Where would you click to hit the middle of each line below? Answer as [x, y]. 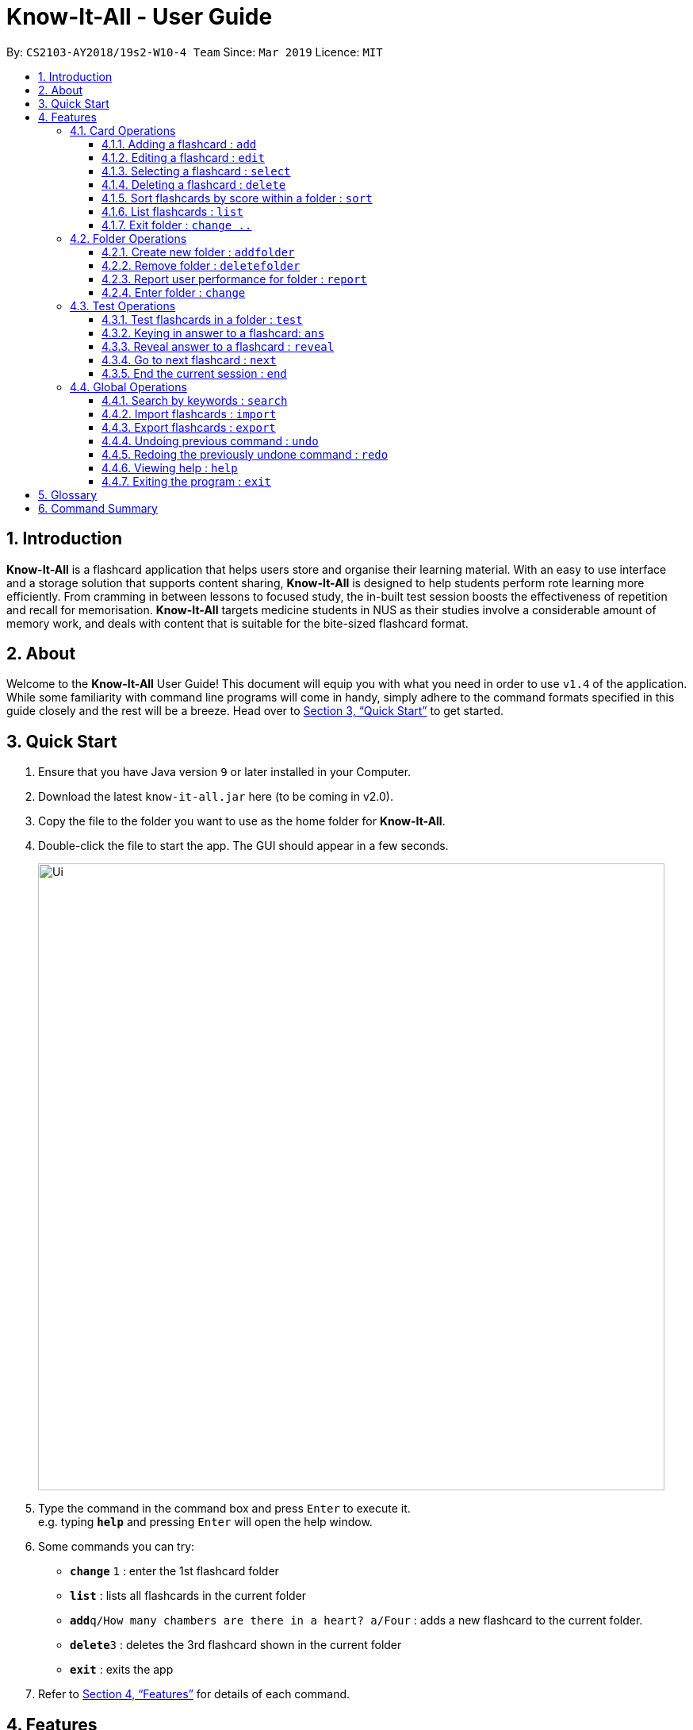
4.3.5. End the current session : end [194, 373]
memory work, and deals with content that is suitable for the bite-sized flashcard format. [237, 623]
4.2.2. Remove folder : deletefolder [201, 265]
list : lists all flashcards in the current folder [188, 1596]
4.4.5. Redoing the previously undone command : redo [245, 454]
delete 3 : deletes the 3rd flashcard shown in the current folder [236, 1645]
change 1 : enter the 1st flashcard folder [174, 1571]
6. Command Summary [98, 508]
